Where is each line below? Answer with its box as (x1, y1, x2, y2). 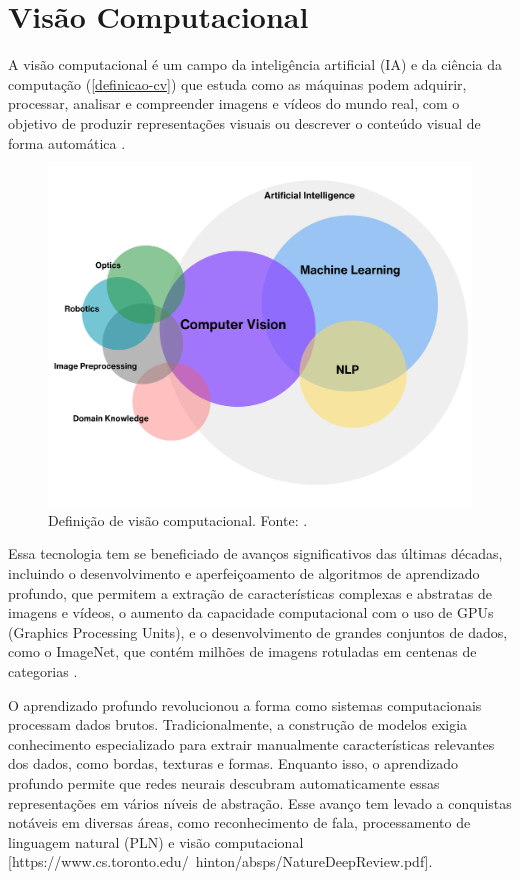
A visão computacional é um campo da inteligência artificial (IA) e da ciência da (8, 54, 502, 75)
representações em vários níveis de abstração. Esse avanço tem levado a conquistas (8, 792, 512, 813)
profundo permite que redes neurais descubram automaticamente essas (8, 772, 440, 793)
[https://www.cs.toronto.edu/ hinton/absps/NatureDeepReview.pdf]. (8, 851, 433, 872)
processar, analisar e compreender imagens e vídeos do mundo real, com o (8, 93, 460, 114)
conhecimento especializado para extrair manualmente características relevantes (8, 733, 495, 754)
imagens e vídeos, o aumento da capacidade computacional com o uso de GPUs (8, 602, 494, 623)
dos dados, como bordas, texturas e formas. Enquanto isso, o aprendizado (8, 753, 459, 774)
